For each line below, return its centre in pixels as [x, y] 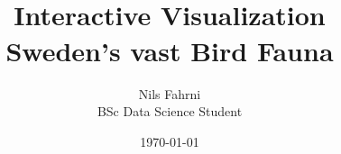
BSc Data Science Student [170, 111]
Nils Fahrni [170, 93]
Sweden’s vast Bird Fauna [170, 50]
